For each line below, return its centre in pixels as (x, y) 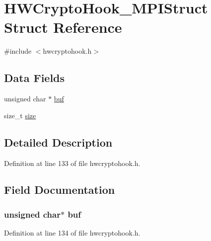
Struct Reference (63, 27)
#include (18, 51)
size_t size (20, 115)
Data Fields (35, 78)
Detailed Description (58, 142)
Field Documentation (60, 190)
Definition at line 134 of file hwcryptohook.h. (72, 233)
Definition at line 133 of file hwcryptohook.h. (72, 163)
